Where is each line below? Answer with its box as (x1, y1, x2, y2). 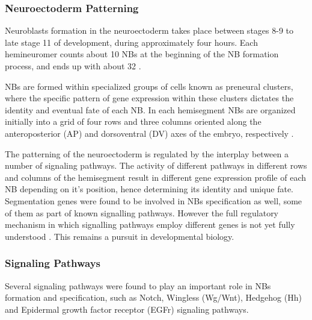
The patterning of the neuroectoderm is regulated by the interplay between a (5, 147, 289, 160)
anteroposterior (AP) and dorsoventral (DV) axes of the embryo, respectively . (5, 127, 294, 139)
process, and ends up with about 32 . (5, 60, 141, 72)
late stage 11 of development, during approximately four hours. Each (5, 36, 258, 48)
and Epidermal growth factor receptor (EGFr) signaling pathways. (5, 303, 249, 315)
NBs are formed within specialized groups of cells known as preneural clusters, (5, 80, 293, 92)
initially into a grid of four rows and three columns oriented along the (5, 115, 262, 128)
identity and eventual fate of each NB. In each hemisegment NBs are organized (5, 103, 296, 116)
